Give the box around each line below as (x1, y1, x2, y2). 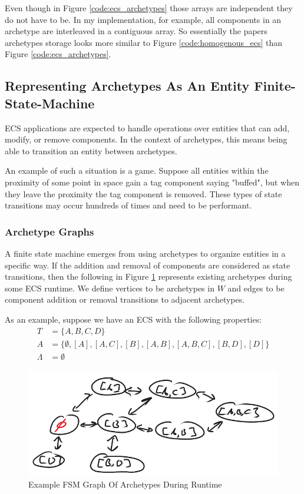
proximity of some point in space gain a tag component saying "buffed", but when (5, 175, 299, 188)
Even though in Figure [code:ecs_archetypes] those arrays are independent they (5, 2, 293, 14)
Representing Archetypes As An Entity (5, 77, 250, 95)
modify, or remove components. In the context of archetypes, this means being (5, 133, 288, 145)
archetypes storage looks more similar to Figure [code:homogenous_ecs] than (5, 36, 283, 48)
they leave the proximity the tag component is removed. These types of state (5, 187, 282, 200)
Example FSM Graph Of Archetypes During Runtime (28, 478, 222, 490)
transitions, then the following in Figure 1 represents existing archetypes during (5, 270, 292, 283)
